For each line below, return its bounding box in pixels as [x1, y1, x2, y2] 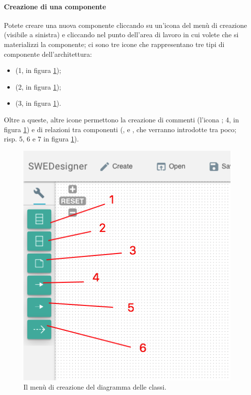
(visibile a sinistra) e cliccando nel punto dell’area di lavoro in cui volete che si [4, 29, 239, 40]
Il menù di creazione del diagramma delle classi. [23, 382, 167, 392]
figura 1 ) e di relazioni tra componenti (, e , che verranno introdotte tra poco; [4, 124, 236, 134]
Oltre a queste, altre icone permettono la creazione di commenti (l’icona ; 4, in [4, 114, 239, 124]
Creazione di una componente [4, 1, 106, 11]
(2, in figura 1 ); [15, 81, 62, 92]
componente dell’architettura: [4, 48, 92, 59]
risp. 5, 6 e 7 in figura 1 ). [4, 134, 79, 144]
